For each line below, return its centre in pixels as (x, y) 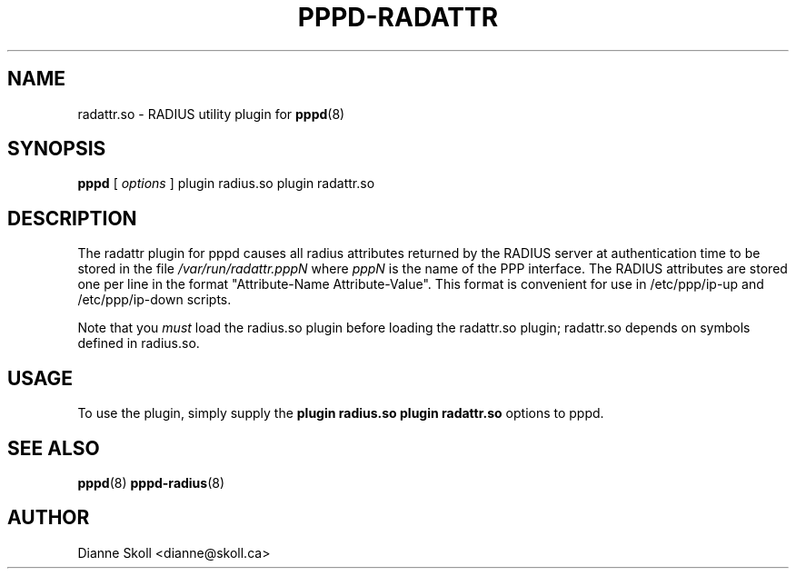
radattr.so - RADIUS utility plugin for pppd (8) (211, 114)
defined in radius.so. (139, 343)
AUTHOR (49, 518)
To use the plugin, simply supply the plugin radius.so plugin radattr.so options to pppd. (341, 413)
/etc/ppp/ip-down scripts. (154, 300)
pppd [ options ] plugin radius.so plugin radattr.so (226, 184)
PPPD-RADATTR (398, 17)
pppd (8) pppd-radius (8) (151, 482)
